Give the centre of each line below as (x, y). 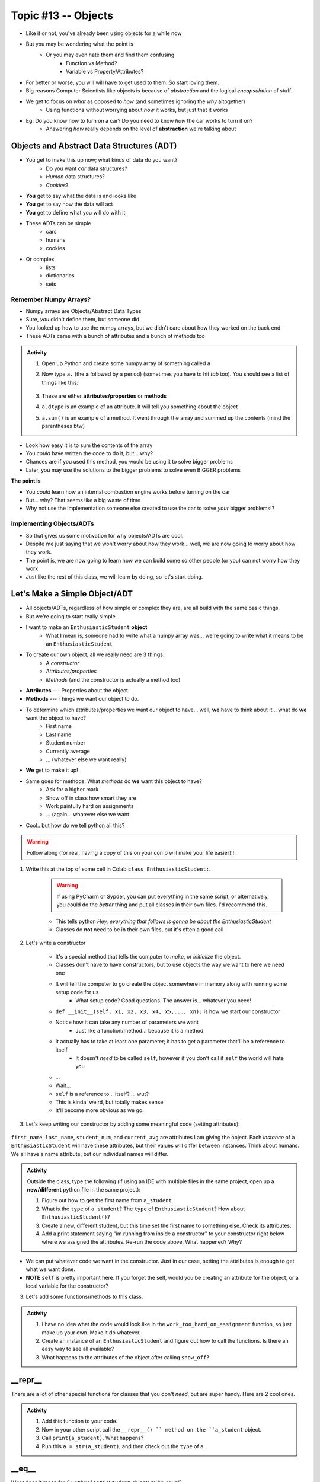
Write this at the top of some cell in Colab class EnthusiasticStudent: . (118, 869)
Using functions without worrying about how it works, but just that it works (137, 110)
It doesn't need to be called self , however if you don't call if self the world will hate (180, 1058)
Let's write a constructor (56, 943)
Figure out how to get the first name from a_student (107, 1200)
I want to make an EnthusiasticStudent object (87, 627)
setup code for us (77, 992)
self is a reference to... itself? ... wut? (102, 1094)
